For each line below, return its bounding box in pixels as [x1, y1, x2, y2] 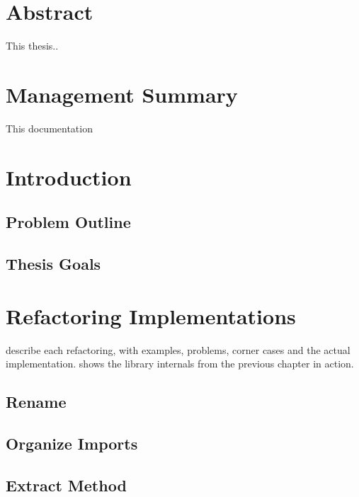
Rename [6, 391, 67, 413]
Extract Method [6, 474, 127, 496]
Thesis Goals [6, 252, 101, 274]
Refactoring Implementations [6, 301, 296, 330]
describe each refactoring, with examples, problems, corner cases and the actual [6, 342, 351, 357]
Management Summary [6, 79, 238, 108]
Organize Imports [6, 432, 138, 454]
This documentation [6, 120, 93, 135]
